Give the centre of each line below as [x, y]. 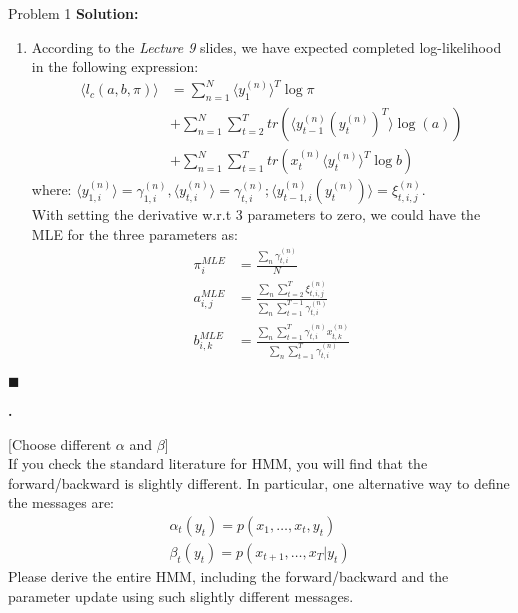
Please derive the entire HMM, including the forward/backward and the [228, 576]
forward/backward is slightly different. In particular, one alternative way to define [259, 482]
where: [51, 189]
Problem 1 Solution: [73, 13]
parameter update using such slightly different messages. [181, 595]
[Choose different [60, 443]
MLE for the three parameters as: [134, 233]
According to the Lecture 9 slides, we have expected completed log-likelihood [266, 46]
